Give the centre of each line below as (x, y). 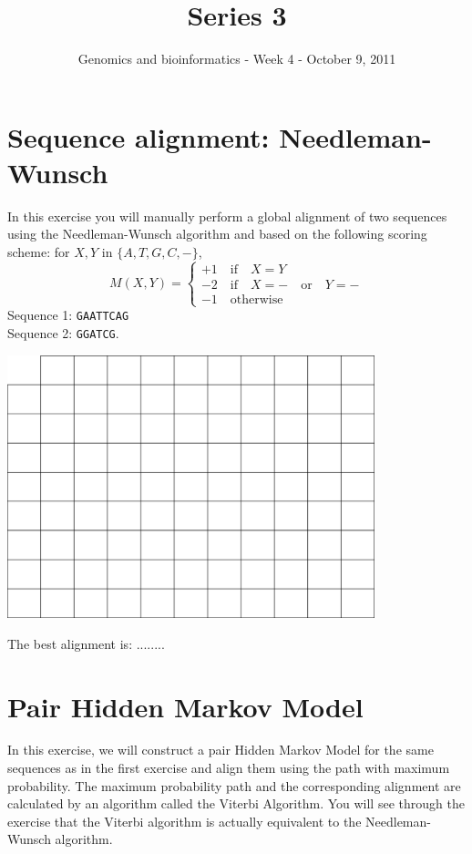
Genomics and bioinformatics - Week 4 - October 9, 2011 (237, 59)
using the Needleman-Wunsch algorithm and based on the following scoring (217, 234)
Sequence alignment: (139, 136)
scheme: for (39, 252)
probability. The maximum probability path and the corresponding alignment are (234, 785)
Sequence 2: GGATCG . (63, 332)
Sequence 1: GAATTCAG (68, 315)
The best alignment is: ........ (86, 643)
